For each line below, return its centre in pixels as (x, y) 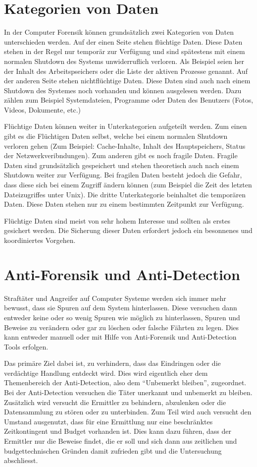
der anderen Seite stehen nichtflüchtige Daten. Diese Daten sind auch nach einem (127, 81)
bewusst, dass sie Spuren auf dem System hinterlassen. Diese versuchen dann (121, 308)
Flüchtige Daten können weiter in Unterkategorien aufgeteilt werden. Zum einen (126, 126)
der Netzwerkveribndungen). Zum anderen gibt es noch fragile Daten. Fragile (121, 155)
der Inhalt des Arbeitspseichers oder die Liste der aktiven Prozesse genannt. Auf (126, 71)
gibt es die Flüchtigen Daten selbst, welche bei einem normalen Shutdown (116, 136)
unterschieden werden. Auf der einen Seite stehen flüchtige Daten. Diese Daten (123, 41)
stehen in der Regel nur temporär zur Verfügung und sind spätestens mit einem (125, 51)
